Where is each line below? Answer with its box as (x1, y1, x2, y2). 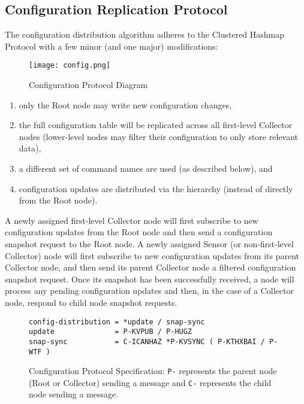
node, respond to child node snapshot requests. (5, 296, 177, 308)
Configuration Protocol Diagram (29, 78, 148, 91)
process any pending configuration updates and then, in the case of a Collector (5, 284, 294, 297)
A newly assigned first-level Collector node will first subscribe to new (5, 214, 258, 226)
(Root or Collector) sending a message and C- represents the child (29, 376, 272, 388)
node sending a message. (29, 388, 119, 400)
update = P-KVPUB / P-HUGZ (29, 327, 192, 336)
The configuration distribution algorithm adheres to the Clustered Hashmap (5, 28, 285, 41)
